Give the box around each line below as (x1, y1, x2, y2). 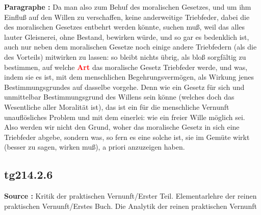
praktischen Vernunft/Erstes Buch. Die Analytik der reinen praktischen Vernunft (4, 200, 257, 211)
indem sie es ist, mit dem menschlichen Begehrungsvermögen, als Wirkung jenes (4, 71, 254, 82)
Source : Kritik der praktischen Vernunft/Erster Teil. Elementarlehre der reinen (4, 190, 257, 201)
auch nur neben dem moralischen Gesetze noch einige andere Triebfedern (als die (4, 41, 257, 52)
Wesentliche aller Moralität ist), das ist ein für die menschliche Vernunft (4, 101, 229, 112)
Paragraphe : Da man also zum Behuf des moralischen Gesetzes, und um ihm (4, 2, 251, 12)
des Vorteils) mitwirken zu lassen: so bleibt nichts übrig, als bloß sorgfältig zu (4, 51, 246, 62)
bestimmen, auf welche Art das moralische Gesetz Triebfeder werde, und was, (4, 61, 248, 72)
